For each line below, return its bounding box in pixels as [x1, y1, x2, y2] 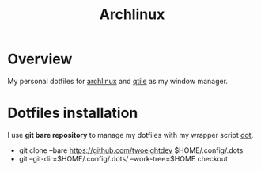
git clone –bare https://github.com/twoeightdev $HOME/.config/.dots [18, 145, 244, 155]
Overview [7, 50, 73, 68]
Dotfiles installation [7, 104, 138, 122]
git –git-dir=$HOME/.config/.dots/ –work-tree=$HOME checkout [18, 154, 229, 163]
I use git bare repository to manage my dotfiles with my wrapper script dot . [7, 130, 254, 139]
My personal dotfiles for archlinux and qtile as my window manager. [7, 76, 229, 85]
